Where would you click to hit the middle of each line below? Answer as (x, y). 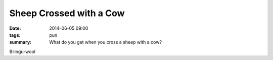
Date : (15, 28)
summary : (20, 42)
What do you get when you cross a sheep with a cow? (105, 42)
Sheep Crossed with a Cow (67, 13)
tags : (15, 35)
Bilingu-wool (22, 51)
